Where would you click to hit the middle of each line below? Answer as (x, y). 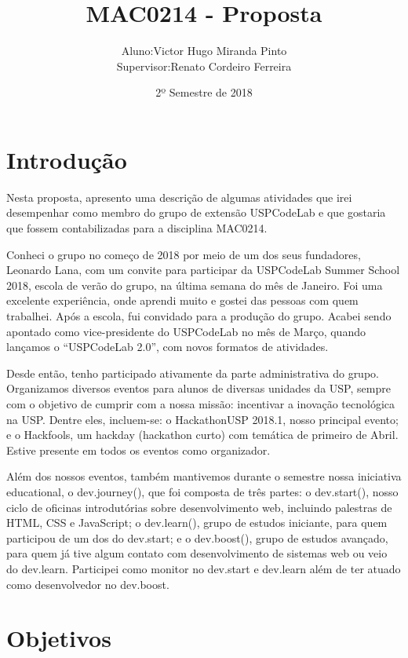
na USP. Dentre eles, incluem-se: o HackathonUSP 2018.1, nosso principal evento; (202, 419)
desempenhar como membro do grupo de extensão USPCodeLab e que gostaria (196, 212)
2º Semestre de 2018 (204, 92)
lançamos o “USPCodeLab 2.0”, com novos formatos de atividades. (168, 347)
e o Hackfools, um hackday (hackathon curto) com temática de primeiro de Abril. (202, 435)
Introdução (67, 159)
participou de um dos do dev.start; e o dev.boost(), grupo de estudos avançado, (197, 537)
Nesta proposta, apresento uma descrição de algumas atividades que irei (179, 197)
